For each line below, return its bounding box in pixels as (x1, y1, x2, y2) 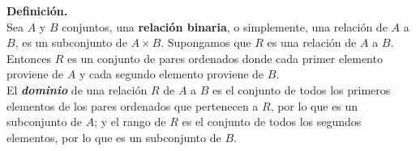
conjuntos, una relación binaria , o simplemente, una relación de (62, 18, 388, 35)
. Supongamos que (161, 34, 251, 51)
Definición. (6, 2, 68, 19)
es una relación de (267, 34, 357, 51)
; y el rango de (94, 113, 166, 130)
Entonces (6, 49, 52, 66)
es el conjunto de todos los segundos (182, 113, 362, 130)
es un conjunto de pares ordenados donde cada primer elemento (67, 49, 383, 66)
